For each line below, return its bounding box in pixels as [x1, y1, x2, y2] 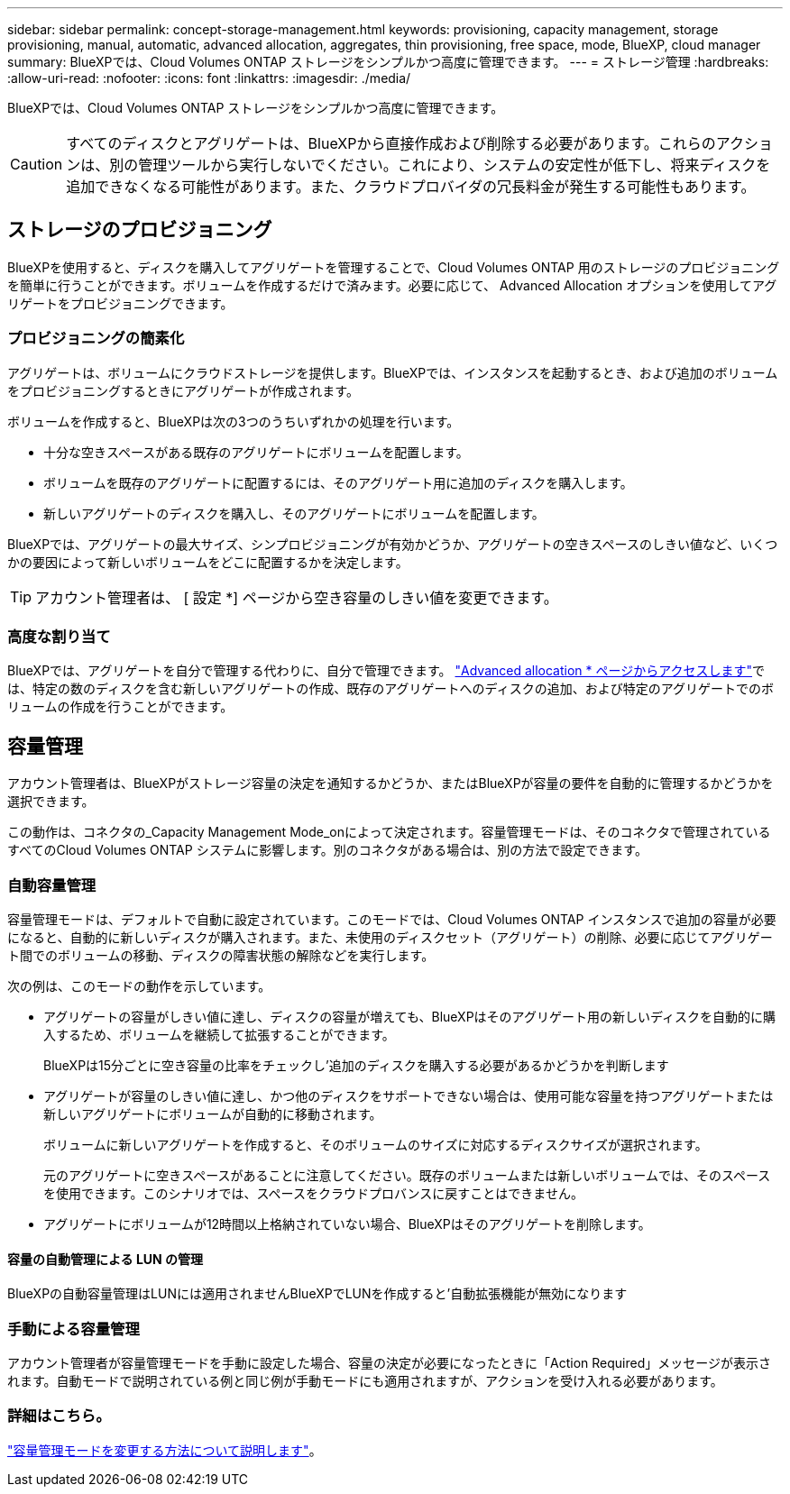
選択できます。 [7, 793, 95, 810]
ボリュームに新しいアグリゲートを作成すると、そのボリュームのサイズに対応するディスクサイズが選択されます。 [43, 1136, 708, 1152]
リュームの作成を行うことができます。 [7, 699, 234, 715]
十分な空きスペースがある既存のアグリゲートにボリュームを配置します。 [43, 444, 469, 460]
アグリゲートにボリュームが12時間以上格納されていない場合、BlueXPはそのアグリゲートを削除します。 [43, 1215, 651, 1232]
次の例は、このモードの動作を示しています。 [7, 977, 271, 994]
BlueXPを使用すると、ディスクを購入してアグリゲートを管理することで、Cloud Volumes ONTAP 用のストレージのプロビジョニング [7, 259, 780, 275]
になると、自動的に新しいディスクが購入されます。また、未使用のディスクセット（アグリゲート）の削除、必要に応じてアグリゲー [7, 929, 773, 945]
